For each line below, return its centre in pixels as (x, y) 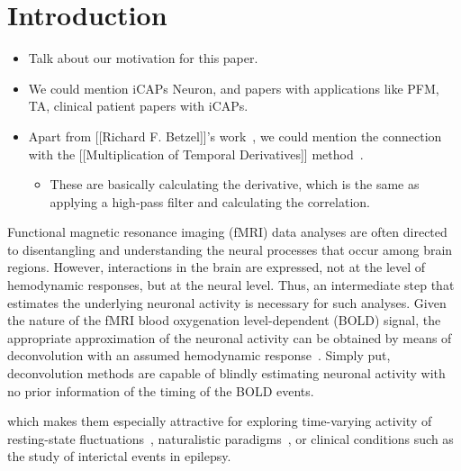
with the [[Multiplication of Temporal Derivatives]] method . (196, 154)
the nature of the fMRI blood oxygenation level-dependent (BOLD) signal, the (224, 320)
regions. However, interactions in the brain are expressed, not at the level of (217, 267)
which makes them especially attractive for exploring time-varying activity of (220, 421)
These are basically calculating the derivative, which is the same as (235, 184)
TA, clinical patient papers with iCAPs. (138, 106)
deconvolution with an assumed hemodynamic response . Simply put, (199, 355)
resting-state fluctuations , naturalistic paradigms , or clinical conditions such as (230, 438)
